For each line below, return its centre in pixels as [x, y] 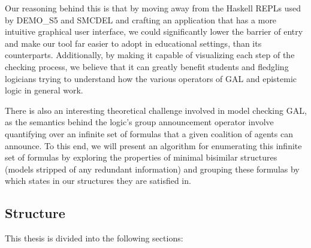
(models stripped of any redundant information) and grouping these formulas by [152, 169]
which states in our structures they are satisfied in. [98, 181]
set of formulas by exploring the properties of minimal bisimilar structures [141, 157]
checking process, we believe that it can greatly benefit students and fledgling [147, 66]
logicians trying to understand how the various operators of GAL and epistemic [151, 78]
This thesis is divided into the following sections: [94, 238]
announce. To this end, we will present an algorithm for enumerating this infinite [153, 145]
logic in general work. [44, 90]
